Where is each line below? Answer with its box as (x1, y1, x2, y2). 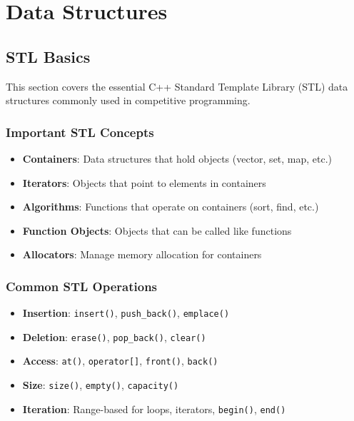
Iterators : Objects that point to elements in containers (22, 175, 266, 190)
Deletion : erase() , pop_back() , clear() (22, 329, 206, 344)
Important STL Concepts (6, 123, 154, 141)
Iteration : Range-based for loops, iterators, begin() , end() (22, 401, 286, 416)
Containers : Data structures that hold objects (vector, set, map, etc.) (22, 151, 333, 166)
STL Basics (6, 45, 91, 67)
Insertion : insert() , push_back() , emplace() (22, 305, 230, 320)
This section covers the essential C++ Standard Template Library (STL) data (6, 78, 348, 93)
